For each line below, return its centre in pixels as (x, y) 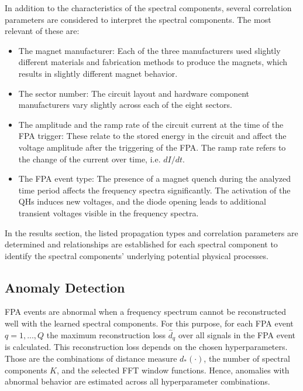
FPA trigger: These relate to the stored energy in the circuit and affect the (152, 136)
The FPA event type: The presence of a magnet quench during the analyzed (155, 178)
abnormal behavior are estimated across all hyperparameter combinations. (137, 381)
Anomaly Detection (65, 287)
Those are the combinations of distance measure (91, 358)
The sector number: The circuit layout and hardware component (134, 93)
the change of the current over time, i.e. (89, 159)
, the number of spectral (247, 358)
